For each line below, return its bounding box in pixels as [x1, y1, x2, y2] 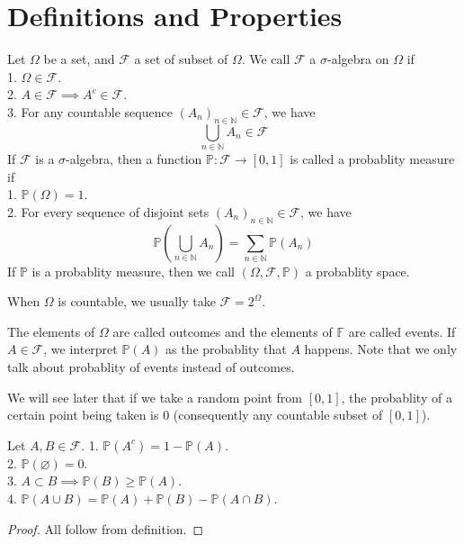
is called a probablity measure [290, 150, 455, 168]
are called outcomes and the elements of [112, 322, 333, 340]
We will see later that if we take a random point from [7, 387, 303, 406]
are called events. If [348, 322, 456, 340]
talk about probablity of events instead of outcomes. [7, 357, 295, 376]
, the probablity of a [341, 387, 452, 406]
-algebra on [327, 50, 389, 68]
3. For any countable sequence [7, 102, 173, 121]
